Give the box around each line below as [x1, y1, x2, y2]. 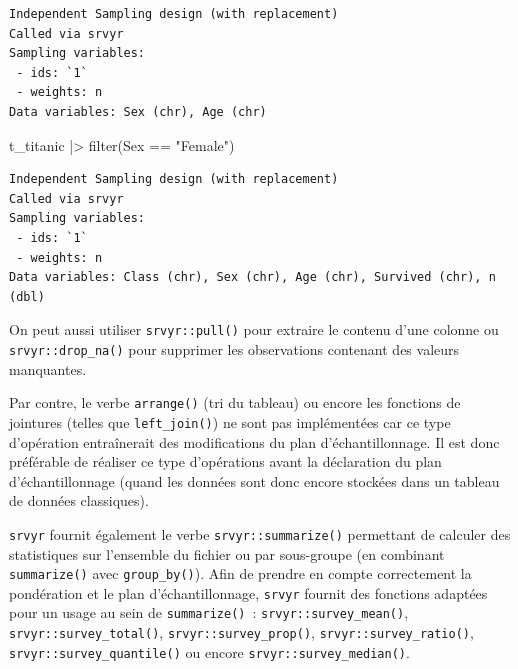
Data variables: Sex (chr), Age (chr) [9, 104, 267, 119]
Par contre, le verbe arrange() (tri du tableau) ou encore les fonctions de [9, 392, 461, 413]
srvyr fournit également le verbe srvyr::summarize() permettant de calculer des [9, 523, 511, 544]
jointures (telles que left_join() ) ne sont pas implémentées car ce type [9, 411, 451, 432]
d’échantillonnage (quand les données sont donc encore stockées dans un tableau [9, 470, 500, 491]
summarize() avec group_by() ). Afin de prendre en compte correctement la [9, 563, 472, 584]
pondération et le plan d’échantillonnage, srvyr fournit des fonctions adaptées [9, 582, 488, 603]
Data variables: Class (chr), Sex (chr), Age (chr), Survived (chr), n [9, 270, 496, 285]
